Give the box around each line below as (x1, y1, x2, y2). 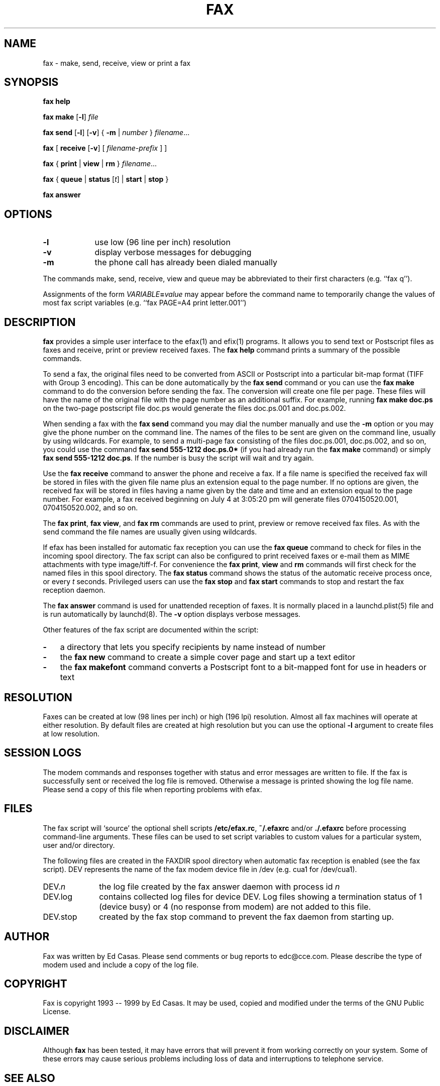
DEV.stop (43, 911, 77, 922)
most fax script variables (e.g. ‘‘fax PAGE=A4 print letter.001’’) (43, 298, 247, 307)
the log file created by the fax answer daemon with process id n (99, 881, 340, 892)
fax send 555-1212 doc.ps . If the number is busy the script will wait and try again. (43, 454, 314, 463)
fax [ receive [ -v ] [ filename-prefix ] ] (43, 144, 167, 153)
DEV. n (43, 881, 66, 892)
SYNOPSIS (4, 76, 59, 89)
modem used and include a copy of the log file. (43, 960, 199, 969)
